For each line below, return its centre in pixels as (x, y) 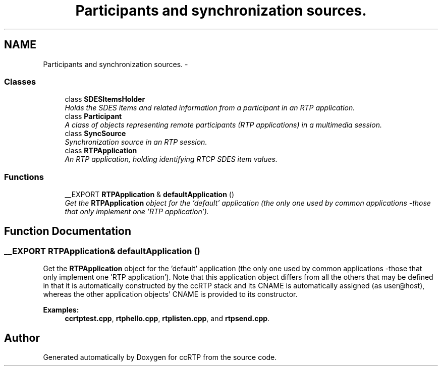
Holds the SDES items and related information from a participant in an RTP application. (210, 108)
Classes (20, 81)
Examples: (61, 310)
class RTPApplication (101, 151)
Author (22, 338)
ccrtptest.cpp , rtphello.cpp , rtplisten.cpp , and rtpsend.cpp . (167, 319)
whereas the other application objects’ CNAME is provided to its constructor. (170, 294)
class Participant (93, 116)
